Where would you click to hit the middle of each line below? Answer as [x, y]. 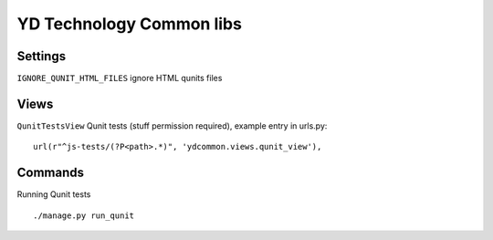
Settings [42, 56]
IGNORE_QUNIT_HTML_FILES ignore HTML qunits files [120, 78]
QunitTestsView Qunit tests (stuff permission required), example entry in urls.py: [172, 125]
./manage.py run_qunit [84, 215]
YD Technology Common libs [129, 24]
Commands [51, 173]
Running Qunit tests [54, 194]
